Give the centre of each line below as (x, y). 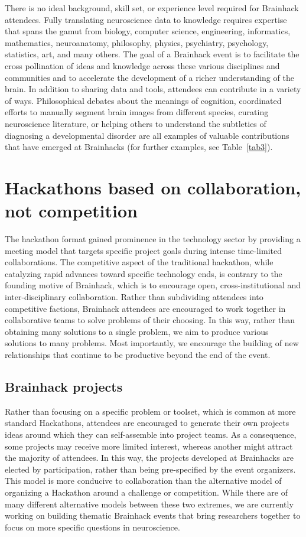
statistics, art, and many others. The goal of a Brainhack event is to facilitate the (152, 54)
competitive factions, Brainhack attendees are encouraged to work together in (145, 308)
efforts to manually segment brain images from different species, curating (137, 112)
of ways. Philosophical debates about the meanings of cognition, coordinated (143, 100)
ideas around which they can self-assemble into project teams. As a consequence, (151, 434)
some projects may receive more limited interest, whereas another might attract (149, 446)
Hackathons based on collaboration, (153, 187)
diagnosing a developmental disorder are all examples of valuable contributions (147, 135)
